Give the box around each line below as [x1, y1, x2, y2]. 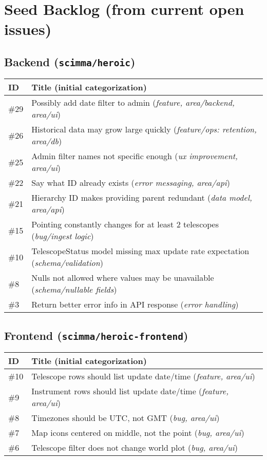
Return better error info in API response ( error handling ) [31, 298, 239, 311]
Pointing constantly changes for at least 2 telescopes [31, 218, 219, 231]
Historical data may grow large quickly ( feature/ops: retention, [31, 123, 257, 136]
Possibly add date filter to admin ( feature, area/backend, [31, 97, 235, 109]
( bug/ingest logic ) [31, 230, 94, 242]
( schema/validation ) [31, 257, 103, 269]
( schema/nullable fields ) [31, 283, 117, 296]
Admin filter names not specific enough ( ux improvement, [31, 150, 238, 162]
